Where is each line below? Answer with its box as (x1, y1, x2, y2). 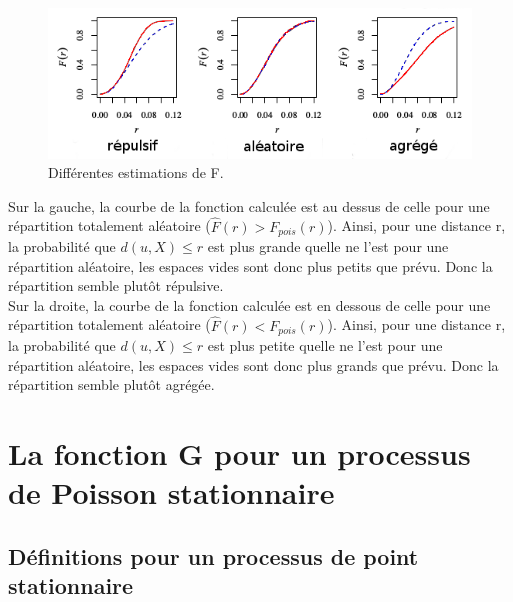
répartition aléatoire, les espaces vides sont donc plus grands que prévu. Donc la (8, 354, 499, 375)
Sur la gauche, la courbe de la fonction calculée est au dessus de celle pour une (8, 195, 490, 216)
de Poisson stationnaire (8, 472, 335, 513)
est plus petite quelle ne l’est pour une (207, 335, 443, 356)
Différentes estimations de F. (48, 162, 224, 183)
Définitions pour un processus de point (8, 540, 419, 571)
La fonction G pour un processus (8, 433, 471, 474)
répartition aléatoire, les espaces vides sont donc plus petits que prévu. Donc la (8, 255, 493, 276)
